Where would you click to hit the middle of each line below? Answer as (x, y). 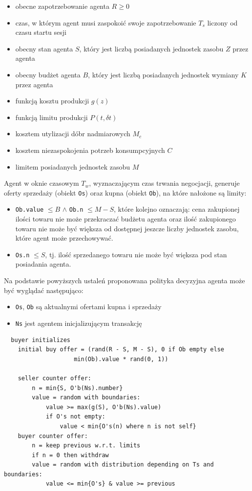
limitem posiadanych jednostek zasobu (73, 166)
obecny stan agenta (44, 48)
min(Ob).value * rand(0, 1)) (121, 359)
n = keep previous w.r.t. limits (86, 446)
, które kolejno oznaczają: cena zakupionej (177, 209)
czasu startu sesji (41, 32)
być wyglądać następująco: (44, 290)
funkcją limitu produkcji (52, 117)
